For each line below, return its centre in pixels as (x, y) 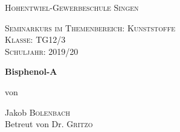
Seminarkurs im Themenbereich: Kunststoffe (90, 27)
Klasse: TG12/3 (35, 39)
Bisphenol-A (31, 71)
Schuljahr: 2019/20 (42, 51)
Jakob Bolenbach (37, 112)
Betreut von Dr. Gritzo (49, 124)
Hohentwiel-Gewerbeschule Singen (72, 7)
